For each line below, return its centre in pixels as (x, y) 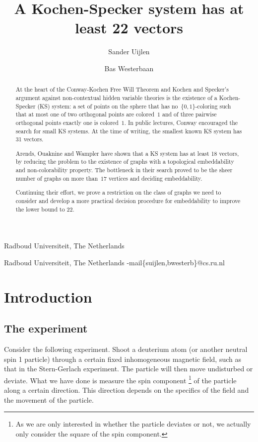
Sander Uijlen (129, 52)
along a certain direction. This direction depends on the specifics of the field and (127, 390)
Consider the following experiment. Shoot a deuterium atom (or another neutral (126, 349)
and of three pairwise (189, 114)
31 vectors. (30, 139)
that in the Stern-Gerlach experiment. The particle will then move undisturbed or (129, 369)
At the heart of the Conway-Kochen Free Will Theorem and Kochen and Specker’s (122, 89)
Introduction (48, 296)
